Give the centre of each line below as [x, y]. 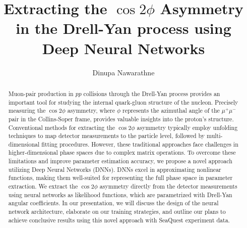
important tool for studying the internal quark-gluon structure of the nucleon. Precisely [123, 102]
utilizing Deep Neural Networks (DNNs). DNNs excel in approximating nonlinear [115, 169]
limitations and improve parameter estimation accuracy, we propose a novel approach [120, 161]
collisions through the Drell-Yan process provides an [152, 93]
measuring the [27, 110]
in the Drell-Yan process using [124, 28]
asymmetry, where [91, 110]
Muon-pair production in [41, 93]
